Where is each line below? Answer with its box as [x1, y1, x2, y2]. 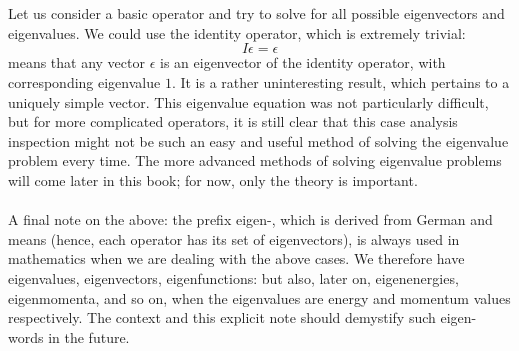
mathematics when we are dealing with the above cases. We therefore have [8, 248, 465, 269]
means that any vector [8, 52, 145, 73]
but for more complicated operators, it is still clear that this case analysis [8, 111, 458, 132]
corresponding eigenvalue [8, 71, 161, 92]
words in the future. [8, 326, 130, 347]
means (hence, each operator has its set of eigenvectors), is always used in [8, 228, 460, 249]
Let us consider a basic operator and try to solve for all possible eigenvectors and [8, 3, 505, 24]
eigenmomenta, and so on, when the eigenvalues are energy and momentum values [8, 287, 511, 308]
